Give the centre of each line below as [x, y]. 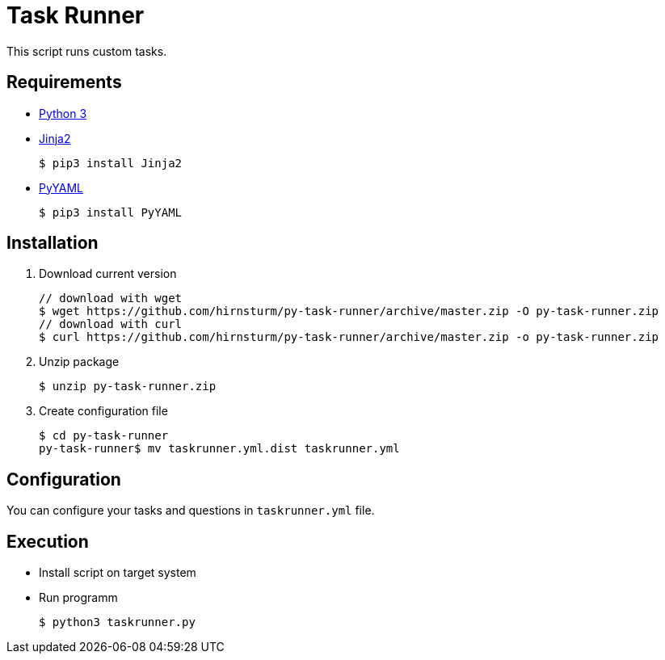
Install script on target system [118, 573]
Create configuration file [103, 411]
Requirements [64, 82]
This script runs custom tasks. [87, 51]
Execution [48, 541]
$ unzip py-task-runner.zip [128, 387]
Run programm [78, 598]
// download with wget [111, 298]
